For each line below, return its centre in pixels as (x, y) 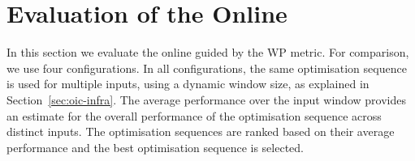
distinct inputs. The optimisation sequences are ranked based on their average (201, 131)
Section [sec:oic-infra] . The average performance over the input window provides (206, 99)
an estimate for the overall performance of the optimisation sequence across (194, 115)
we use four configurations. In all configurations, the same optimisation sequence (207, 68)
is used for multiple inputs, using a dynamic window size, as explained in (188, 84)
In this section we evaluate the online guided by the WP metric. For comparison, (208, 52)
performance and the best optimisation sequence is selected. (155, 147)
